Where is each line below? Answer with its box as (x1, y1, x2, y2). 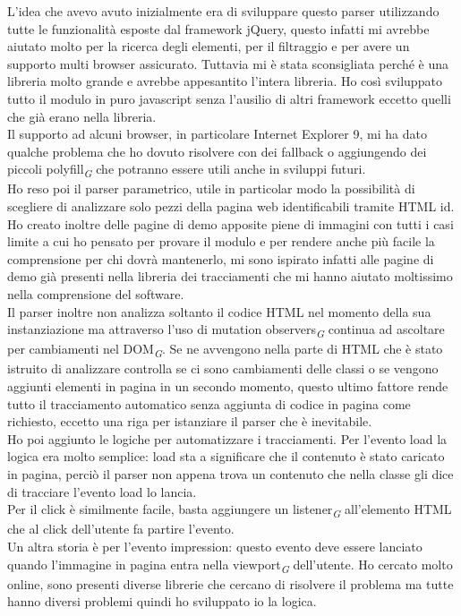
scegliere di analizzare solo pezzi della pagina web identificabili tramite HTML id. (7, 197, 455, 216)
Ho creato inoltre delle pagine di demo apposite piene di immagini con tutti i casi (7, 214, 454, 233)
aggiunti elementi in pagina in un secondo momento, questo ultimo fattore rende (7, 377, 448, 396)
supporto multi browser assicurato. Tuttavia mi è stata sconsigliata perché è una (7, 54, 449, 73)
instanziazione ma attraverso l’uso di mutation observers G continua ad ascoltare (7, 320, 445, 341)
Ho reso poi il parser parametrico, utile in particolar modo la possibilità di (7, 179, 415, 198)
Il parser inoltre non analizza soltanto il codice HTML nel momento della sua (7, 302, 431, 321)
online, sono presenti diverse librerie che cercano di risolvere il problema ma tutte (7, 574, 454, 593)
